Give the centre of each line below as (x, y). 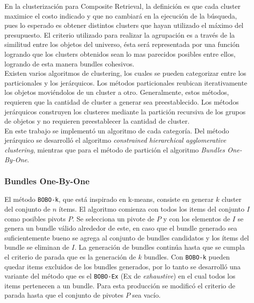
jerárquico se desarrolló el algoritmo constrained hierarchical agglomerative (115, 140)
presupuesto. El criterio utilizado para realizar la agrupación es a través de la (120, 34)
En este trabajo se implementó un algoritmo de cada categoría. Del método (117, 130)
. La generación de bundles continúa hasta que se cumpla (160, 247)
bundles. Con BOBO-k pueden (187, 256)
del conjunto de (28, 208)
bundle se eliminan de (37, 247)
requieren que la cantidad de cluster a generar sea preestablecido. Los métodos (122, 101)
